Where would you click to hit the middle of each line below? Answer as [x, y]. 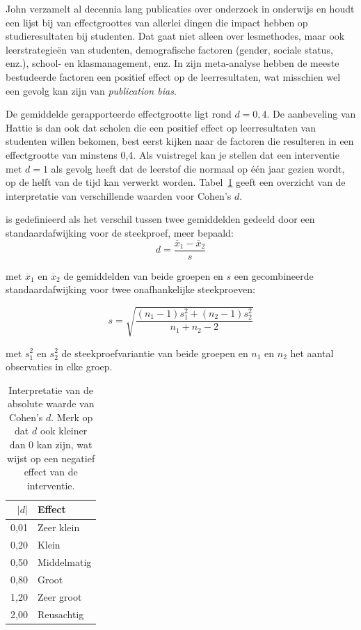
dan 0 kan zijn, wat [51, 444]
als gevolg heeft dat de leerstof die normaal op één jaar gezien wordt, [198, 168]
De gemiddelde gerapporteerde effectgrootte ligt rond [119, 114]
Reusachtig [61, 614]
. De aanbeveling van [311, 114]
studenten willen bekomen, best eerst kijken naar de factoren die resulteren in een [180, 141]
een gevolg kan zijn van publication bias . [91, 90]
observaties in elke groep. [59, 367]
